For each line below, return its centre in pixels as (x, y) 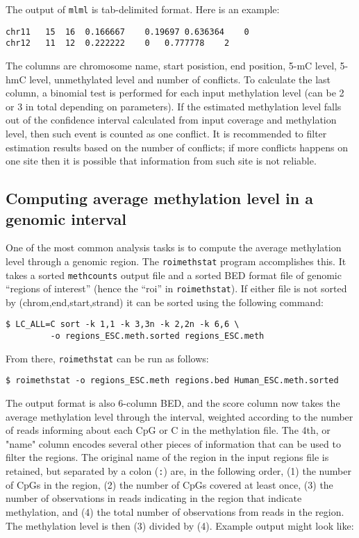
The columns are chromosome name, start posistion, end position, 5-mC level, (171, 65)
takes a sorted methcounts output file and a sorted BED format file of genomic (174, 275)
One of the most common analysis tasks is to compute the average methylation (174, 247)
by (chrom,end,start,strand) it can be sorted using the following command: (165, 302)
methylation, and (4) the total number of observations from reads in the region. (175, 511)
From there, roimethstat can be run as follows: (107, 358)
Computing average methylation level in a (159, 198)
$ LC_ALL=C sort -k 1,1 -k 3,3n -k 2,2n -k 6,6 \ (123, 325)
